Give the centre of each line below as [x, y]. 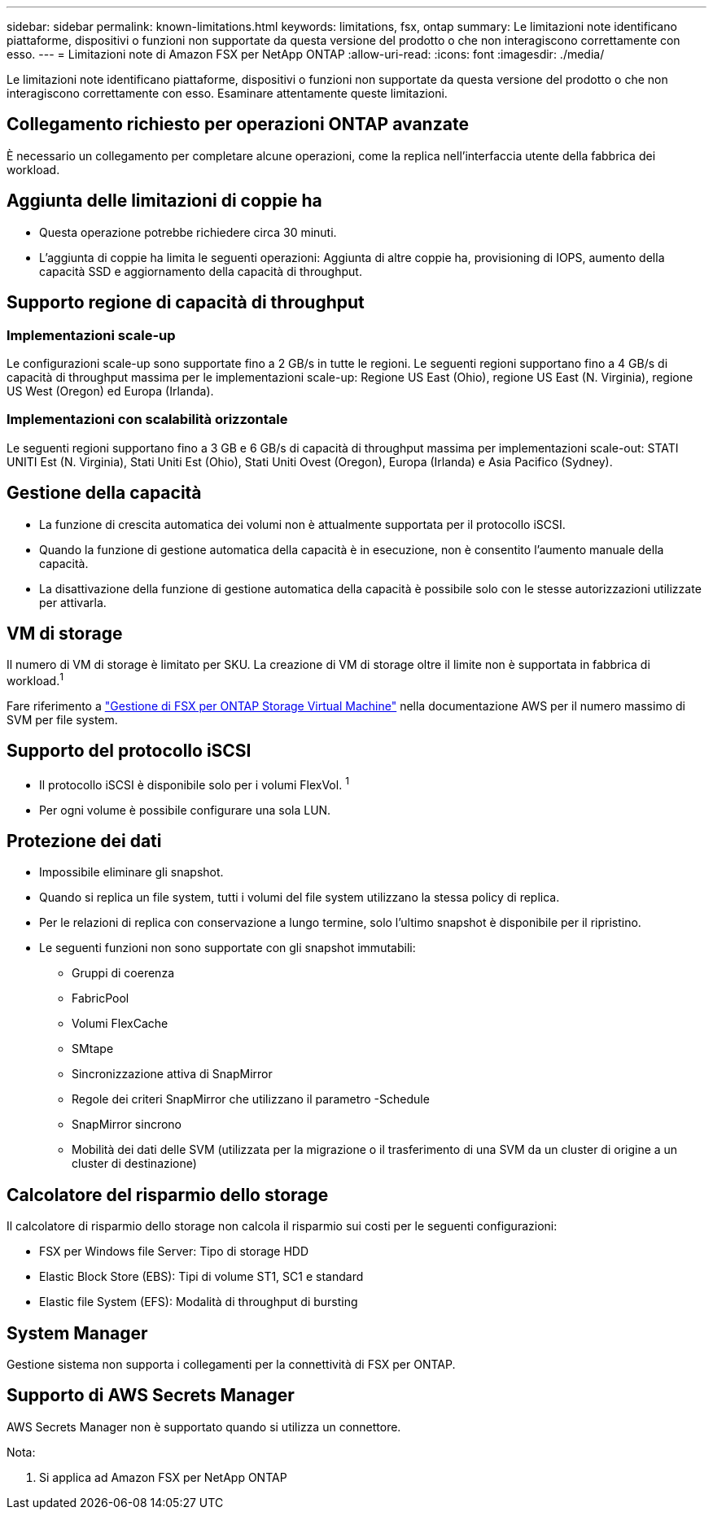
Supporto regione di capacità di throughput [186, 303]
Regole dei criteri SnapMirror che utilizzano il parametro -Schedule [251, 1099]
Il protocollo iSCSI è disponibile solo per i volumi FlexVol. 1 [194, 783]
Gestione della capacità [104, 493]
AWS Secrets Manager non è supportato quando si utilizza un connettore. [204, 1426]
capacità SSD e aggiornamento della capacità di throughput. [201, 271]
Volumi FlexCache [120, 1024]
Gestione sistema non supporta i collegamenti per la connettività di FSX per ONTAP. [231, 1365]
